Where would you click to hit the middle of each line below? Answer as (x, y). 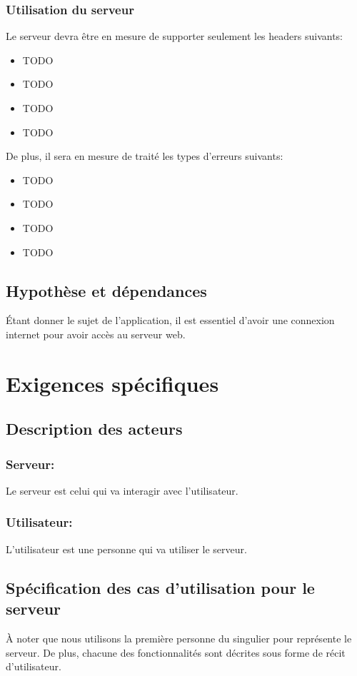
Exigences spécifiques (112, 383)
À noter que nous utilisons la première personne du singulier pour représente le (179, 638)
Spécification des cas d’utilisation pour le (160, 587)
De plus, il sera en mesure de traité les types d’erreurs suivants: (145, 156)
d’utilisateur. (34, 666)
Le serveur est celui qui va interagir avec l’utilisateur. (122, 490)
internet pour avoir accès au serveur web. (96, 334)
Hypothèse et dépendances (106, 290)
